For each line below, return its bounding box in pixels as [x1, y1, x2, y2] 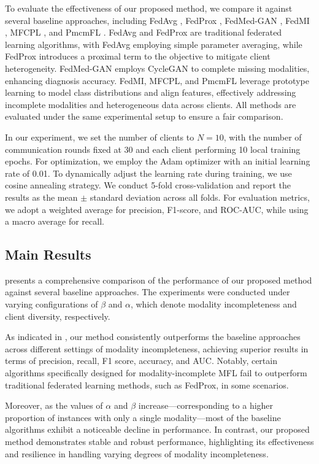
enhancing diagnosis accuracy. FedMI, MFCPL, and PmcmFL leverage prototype [5, 74, 309, 87]
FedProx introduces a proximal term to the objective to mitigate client [5, 50, 271, 63]
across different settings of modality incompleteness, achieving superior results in [5, 342, 309, 355]
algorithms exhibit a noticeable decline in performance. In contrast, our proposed [5, 423, 310, 436]
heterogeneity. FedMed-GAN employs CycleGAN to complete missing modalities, [5, 61, 310, 74]
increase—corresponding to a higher [138, 399, 274, 412]
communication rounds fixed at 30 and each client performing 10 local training [5, 142, 301, 155]
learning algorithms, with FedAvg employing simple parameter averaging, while [5, 37, 302, 50]
